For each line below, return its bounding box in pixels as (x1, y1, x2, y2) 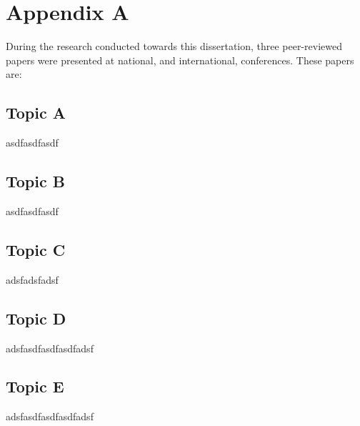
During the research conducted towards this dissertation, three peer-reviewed (6, 39, 343, 54)
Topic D (6, 307, 66, 329)
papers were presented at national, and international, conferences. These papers (6, 52, 354, 67)
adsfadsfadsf (6, 272, 59, 287)
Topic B (6, 170, 65, 192)
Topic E (6, 375, 64, 397)
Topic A (6, 101, 66, 124)
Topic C (6, 238, 66, 260)
